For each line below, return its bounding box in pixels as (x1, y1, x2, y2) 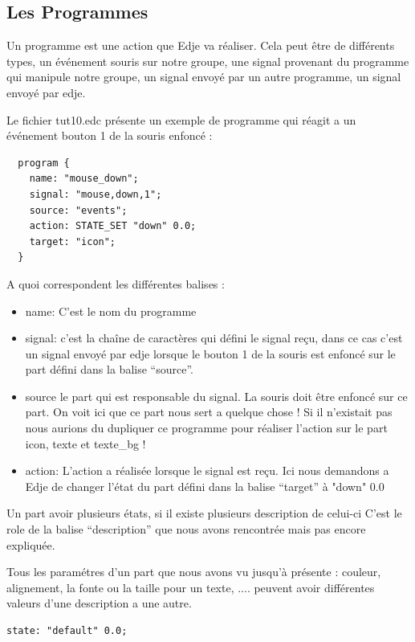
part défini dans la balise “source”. (25, 361, 193, 378)
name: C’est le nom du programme (25, 302, 197, 319)
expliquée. (6, 536, 55, 553)
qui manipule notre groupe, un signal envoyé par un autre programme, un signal (6, 68, 401, 85)
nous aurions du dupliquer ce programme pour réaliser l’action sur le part (25, 419, 388, 436)
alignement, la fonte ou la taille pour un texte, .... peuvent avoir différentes (6, 579, 375, 595)
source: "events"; (29, 204, 128, 216)
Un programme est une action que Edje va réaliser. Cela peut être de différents (6, 37, 395, 54)
